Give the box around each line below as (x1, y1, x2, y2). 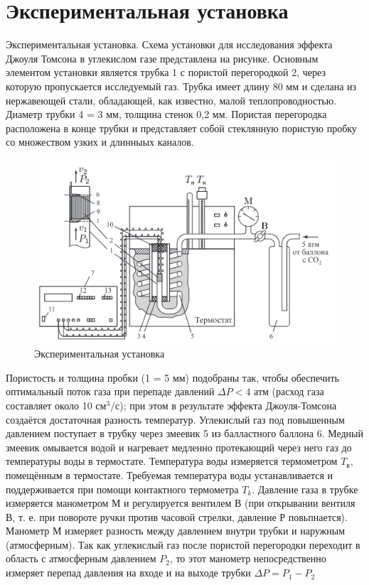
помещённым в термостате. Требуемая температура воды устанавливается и (6, 467, 333, 482)
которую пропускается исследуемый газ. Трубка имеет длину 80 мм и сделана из (6, 78, 357, 93)
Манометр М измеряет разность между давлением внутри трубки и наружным (6, 523, 345, 538)
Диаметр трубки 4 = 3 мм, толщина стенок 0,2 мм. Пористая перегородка (6, 107, 327, 122)
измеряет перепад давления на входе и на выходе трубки (6, 565, 251, 580)
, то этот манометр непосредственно (169, 551, 326, 566)
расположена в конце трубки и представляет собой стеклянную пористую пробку (6, 120, 357, 135)
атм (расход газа (254, 384, 324, 399)
